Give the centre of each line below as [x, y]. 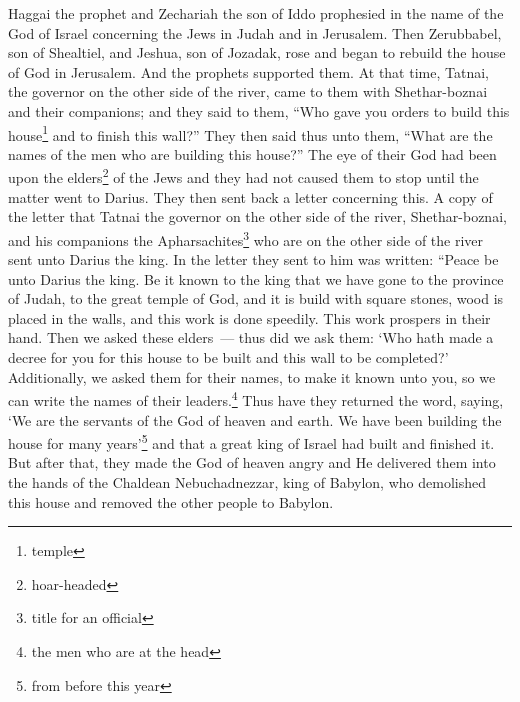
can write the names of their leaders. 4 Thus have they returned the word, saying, [256, 398]
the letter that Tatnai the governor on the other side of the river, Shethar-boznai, [257, 216]
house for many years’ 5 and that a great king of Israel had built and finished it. [251, 441]
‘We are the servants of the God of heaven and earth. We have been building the [255, 419]
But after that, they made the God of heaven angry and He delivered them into [252, 462]
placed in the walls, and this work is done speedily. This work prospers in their [249, 317]
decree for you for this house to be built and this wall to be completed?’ [228, 357]
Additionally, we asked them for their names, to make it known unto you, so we [252, 376]
